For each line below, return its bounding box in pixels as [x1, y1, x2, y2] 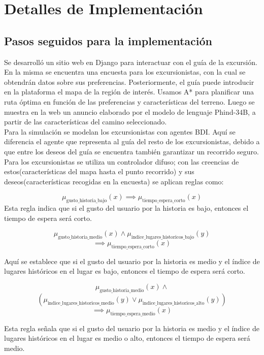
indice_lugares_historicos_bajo [131, 235, 194, 240]
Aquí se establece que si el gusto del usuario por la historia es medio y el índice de [4, 255, 260, 266]
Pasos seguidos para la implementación [4, 33, 212, 48]
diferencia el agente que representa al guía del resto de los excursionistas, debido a [4, 136, 260, 147]
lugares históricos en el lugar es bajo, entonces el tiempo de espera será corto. [4, 266, 245, 276]
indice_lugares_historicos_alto [142, 300, 205, 306]
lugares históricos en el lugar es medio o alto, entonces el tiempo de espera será [4, 333, 250, 343]
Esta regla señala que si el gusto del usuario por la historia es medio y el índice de [4, 322, 259, 333]
